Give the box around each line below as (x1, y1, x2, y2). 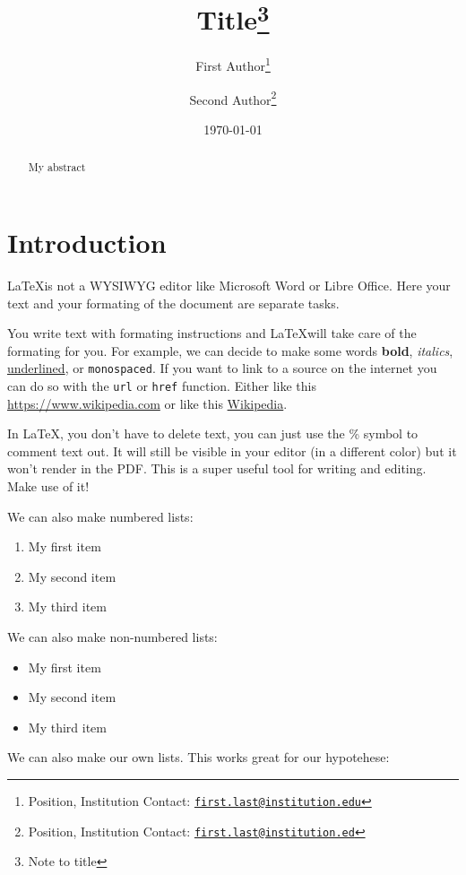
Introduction (7, 224, 167, 260)
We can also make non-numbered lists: (7, 627, 218, 645)
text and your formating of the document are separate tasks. (7, 293, 340, 312)
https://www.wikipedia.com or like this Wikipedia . (7, 394, 288, 412)
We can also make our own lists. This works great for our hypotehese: (7, 748, 390, 767)
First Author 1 (195, 54, 271, 75)
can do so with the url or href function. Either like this (7, 376, 316, 394)
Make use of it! (7, 477, 90, 495)
